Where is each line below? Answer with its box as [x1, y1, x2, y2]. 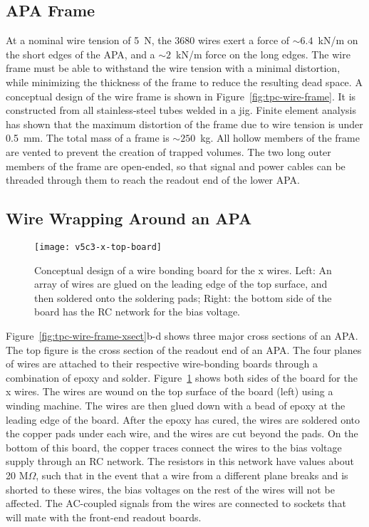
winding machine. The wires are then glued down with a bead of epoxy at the [6, 397, 345, 412]
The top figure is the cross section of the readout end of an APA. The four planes [6, 342, 362, 357]
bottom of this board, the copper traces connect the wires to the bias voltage [6, 439, 342, 454]
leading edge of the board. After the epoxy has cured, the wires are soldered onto [6, 412, 360, 427]
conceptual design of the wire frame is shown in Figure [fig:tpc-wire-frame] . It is [6, 88, 356, 103]
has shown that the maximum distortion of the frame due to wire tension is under [6, 116, 363, 131]
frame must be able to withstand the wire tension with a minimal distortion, [6, 61, 341, 75]
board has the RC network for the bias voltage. [34, 304, 241, 319]
